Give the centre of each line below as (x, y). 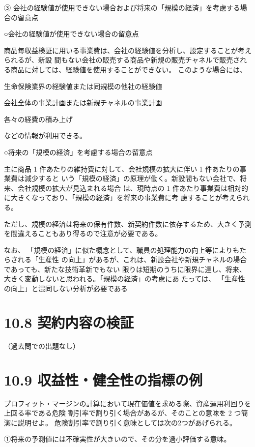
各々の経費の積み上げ (38, 119)
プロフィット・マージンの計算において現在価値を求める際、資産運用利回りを (128, 403)
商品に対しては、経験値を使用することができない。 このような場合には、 (128, 69)
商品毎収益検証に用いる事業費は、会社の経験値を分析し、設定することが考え (128, 50)
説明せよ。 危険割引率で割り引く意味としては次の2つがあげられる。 (127, 422)
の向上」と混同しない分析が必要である (66, 288)
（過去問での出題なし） (42, 345)
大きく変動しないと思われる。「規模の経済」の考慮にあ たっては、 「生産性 (125, 279)
